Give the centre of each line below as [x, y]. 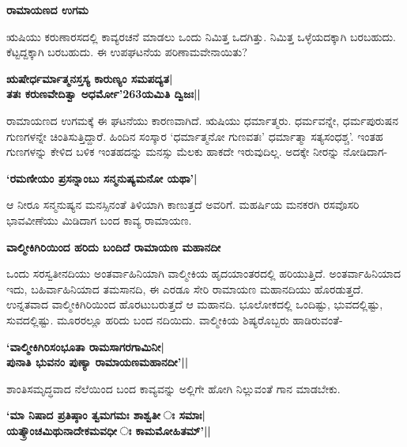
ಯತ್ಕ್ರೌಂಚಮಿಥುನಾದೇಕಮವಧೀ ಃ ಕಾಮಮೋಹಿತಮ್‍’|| [109, 430]
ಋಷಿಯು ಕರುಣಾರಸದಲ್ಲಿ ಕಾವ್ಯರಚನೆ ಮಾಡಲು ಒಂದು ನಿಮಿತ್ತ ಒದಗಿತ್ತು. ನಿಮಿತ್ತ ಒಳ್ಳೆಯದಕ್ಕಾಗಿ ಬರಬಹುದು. [201, 36]
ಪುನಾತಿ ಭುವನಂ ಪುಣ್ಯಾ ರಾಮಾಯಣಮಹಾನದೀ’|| [98, 362]
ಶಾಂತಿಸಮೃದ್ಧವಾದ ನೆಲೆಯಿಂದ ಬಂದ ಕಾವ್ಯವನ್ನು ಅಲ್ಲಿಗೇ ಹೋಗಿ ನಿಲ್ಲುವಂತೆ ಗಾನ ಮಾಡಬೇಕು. [173, 388]
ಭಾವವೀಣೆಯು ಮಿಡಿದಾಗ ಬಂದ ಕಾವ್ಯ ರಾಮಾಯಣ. [99, 220]
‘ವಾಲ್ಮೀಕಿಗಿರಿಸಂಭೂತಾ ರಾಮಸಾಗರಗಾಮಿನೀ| [85, 346]
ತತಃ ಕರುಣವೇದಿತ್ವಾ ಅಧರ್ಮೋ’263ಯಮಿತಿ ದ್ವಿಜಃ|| [104, 94]
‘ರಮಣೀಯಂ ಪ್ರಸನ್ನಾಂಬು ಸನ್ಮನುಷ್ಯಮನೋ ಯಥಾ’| [102, 178]
